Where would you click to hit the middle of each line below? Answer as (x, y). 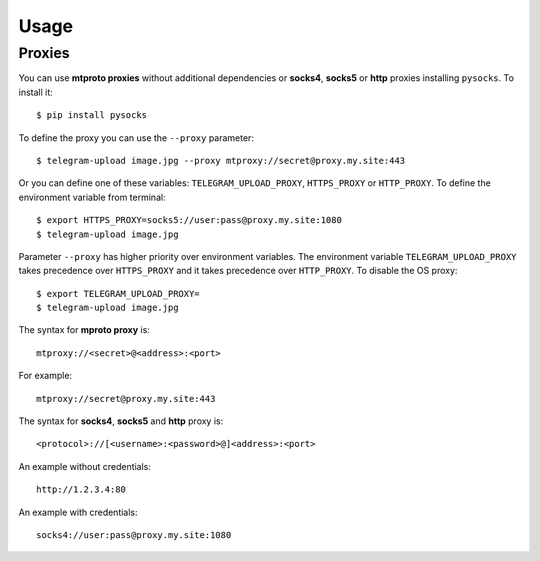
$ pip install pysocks (92, 115)
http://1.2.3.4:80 (81, 489)
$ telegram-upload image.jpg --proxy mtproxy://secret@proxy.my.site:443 (221, 160)
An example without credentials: (85, 466)
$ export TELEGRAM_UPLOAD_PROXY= (118, 293)
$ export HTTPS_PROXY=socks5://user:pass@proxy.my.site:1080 (189, 220)
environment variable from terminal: (92, 197)
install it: (36, 92)
